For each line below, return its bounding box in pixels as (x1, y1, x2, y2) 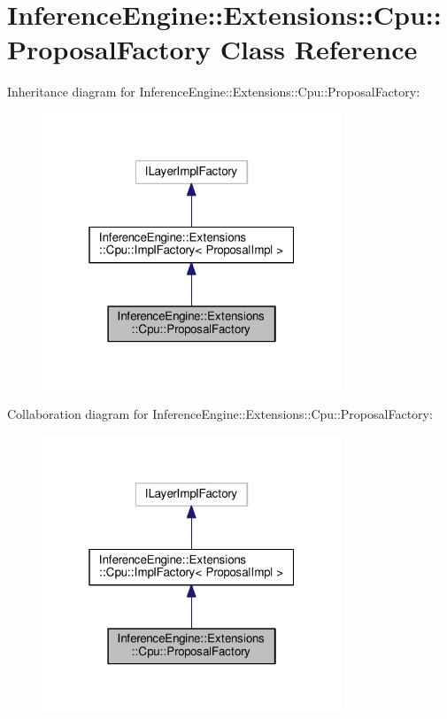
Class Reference (220, 31, 418, 67)
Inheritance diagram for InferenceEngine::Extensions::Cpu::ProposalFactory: (7, 82, 420, 101)
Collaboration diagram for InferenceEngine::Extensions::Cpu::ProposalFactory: (7, 405, 433, 423)
